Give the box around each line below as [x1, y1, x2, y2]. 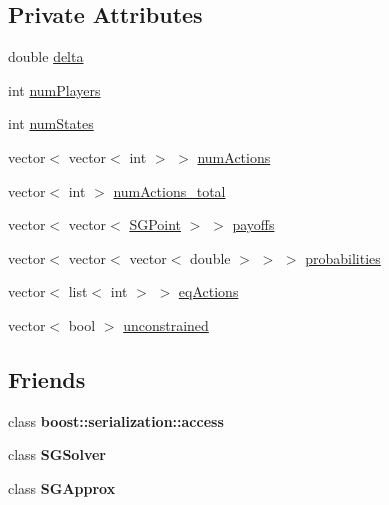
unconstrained [123, 314, 209, 335]
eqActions [178, 281, 239, 302]
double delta [8, 46, 84, 67]
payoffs [232, 214, 275, 235]
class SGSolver [8, 444, 106, 465]
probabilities [305, 247, 381, 268]
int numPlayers [8, 79, 101, 100]
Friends [8, 363, 86, 394]
